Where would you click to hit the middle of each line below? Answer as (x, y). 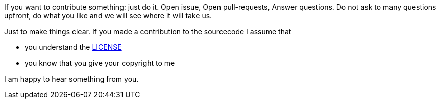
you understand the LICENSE (73, 47)
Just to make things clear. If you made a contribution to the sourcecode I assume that (148, 31)
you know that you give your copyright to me (100, 63)
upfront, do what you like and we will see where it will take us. (108, 16)
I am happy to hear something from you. (71, 79)
